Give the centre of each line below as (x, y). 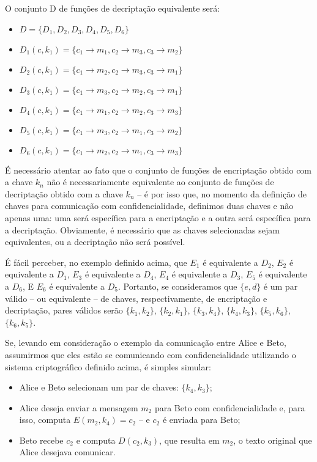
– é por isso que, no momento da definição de (222, 193)
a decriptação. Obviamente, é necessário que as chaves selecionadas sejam (142, 229)
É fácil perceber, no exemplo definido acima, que (96, 262)
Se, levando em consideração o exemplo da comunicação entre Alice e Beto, (146, 343)
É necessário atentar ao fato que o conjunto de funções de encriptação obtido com (158, 170)
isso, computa (45, 420)
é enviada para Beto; (201, 420)
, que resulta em (189, 440)
